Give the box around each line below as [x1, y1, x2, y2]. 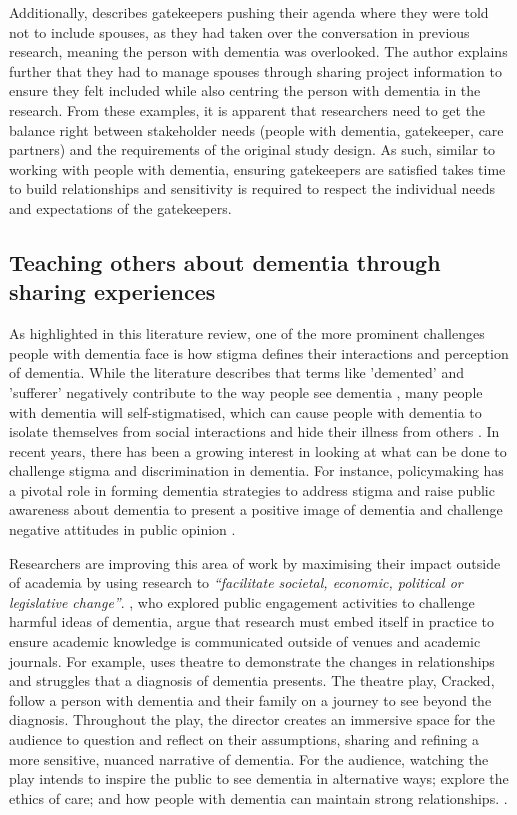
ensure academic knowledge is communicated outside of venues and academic [9, 631, 481, 652]
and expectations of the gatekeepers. [9, 197, 232, 218]
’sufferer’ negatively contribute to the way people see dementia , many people [9, 381, 483, 402]
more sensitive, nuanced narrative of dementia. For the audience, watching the [9, 748, 489, 769]
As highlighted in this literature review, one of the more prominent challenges [9, 323, 485, 344]
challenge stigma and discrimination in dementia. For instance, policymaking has [9, 460, 504, 481]
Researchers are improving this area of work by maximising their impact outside [9, 552, 501, 573]
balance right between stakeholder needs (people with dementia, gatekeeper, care [9, 119, 504, 140]
